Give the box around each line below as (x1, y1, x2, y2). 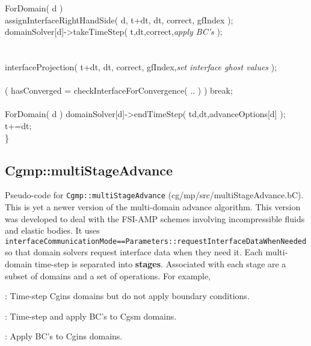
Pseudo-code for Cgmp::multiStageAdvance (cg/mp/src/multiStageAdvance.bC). (5, 189, 304, 201)
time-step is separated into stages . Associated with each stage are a (34, 258, 286, 270)
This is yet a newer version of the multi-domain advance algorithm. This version (5, 200, 301, 213)
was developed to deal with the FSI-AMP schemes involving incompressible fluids (5, 212, 305, 225)
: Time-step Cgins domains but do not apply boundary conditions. (5, 290, 250, 302)
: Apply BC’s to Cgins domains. (5, 330, 123, 342)
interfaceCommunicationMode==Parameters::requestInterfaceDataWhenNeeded (5, 237, 307, 246)
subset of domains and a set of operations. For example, (5, 269, 211, 282)
